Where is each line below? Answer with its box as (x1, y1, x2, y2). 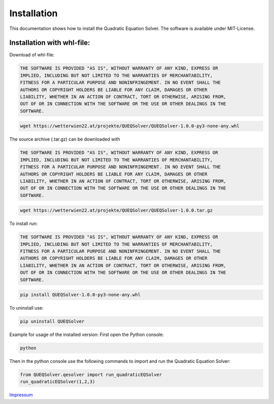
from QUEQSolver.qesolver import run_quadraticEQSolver (20, 372, 162, 378)
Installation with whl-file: (9, 39, 90, 47)
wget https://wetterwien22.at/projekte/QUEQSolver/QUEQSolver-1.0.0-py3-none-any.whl (20, 123, 239, 129)
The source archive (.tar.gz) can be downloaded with (9, 136, 120, 142)
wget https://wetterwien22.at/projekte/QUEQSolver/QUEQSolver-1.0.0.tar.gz (20, 208, 213, 213)
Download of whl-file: (9, 52, 55, 58)
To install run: (9, 221, 38, 227)
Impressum (9, 392, 33, 398)
